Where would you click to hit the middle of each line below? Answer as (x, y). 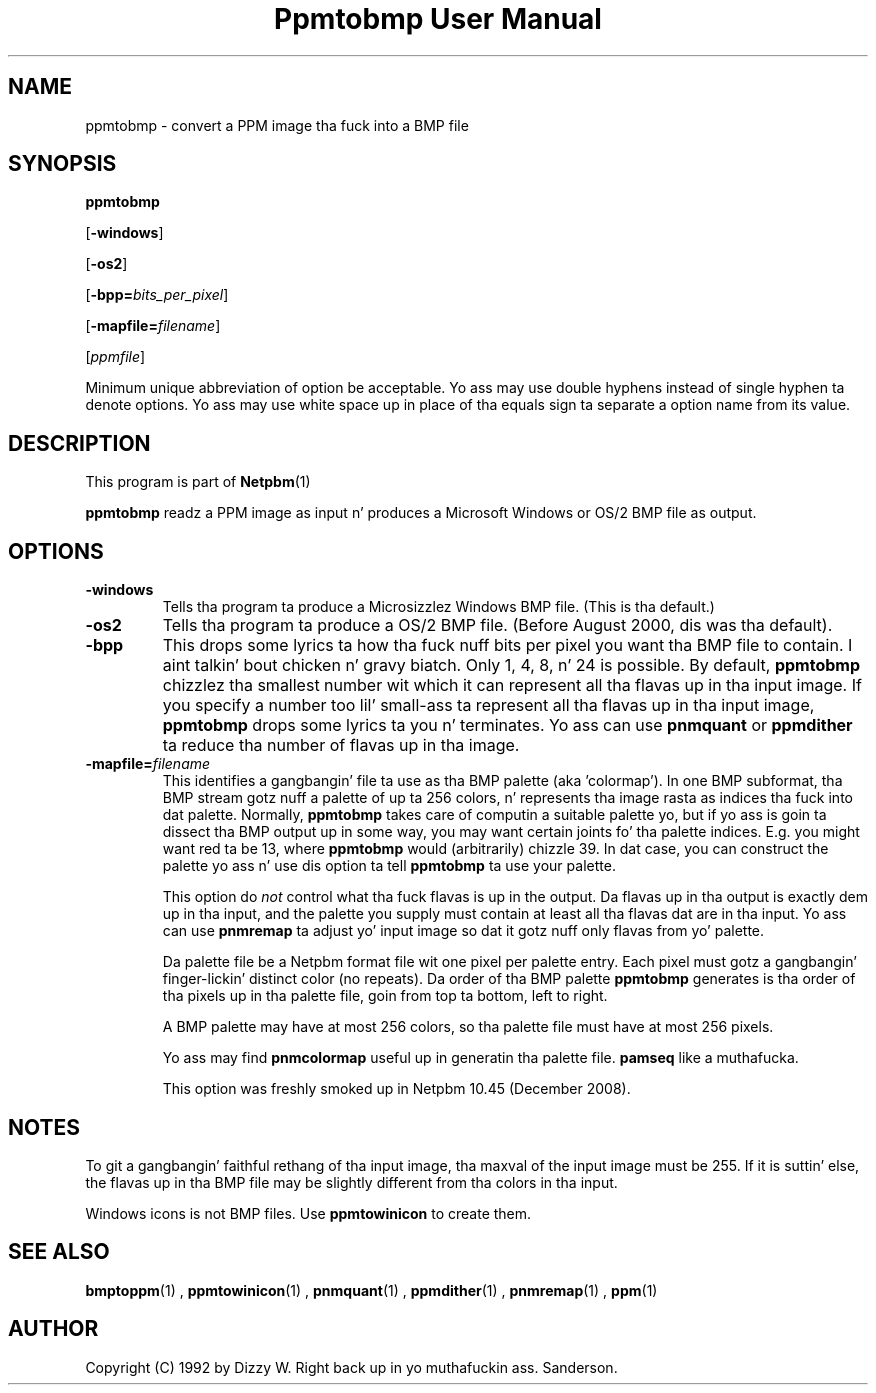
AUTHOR (53, 1329)
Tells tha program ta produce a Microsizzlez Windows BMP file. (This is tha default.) (438, 607)
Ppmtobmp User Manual (438, 19)
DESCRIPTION (79, 443)
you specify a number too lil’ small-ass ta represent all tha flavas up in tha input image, (488, 705)
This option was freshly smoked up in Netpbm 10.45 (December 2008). (396, 1089)
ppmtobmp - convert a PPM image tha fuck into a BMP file (277, 125)
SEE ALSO (59, 1252)
